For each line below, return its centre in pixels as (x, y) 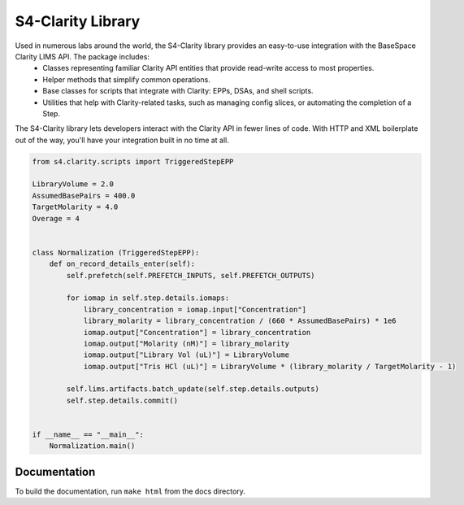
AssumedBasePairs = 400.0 (84, 196)
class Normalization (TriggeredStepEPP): (116, 252)
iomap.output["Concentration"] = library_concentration (197, 332)
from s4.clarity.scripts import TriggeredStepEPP (133, 161)
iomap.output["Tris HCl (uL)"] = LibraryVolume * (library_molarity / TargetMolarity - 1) (270, 366)
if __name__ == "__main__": (88, 435)
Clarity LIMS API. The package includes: (82, 56)
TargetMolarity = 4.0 (75, 207)
